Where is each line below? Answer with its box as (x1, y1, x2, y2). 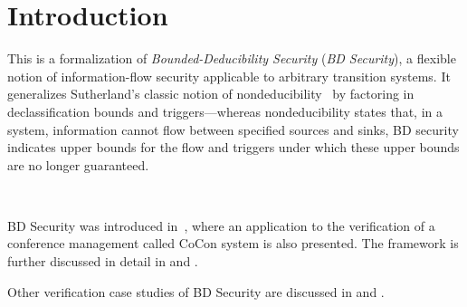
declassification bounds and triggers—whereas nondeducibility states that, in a (7, 101, 443, 120)
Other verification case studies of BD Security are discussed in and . (7, 282, 385, 301)
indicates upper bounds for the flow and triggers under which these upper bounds (7, 138, 460, 157)
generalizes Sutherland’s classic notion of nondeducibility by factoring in (7, 84, 415, 103)
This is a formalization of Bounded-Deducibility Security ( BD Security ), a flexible (7, 49, 456, 68)
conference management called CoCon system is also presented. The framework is (7, 234, 459, 253)
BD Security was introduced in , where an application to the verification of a (7, 216, 435, 235)
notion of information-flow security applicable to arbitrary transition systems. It (7, 66, 451, 85)
